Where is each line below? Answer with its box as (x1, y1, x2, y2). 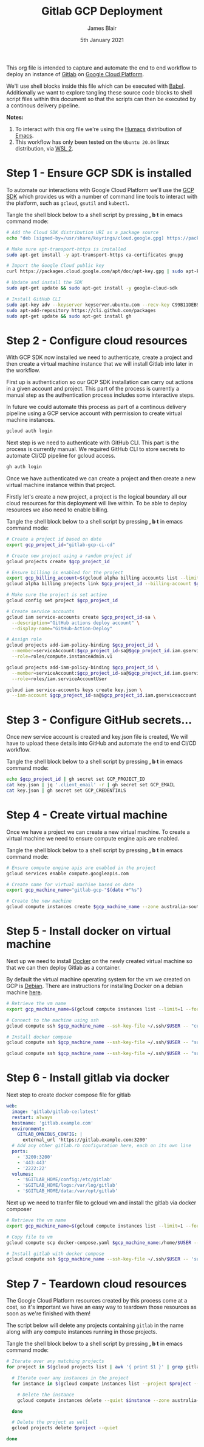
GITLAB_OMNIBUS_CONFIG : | (17, 1131, 83, 1137)
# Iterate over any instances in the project (12, 1375, 129, 1381)
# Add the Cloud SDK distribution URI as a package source (6, 229, 159, 235)
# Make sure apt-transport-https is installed (6, 246, 126, 252)
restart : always (12, 1114, 53, 1120)
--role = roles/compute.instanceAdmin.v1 (12, 653, 113, 660)
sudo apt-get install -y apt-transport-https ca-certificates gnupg (6, 252, 183, 258)
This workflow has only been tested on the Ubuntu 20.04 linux (15, 138, 169, 146)
